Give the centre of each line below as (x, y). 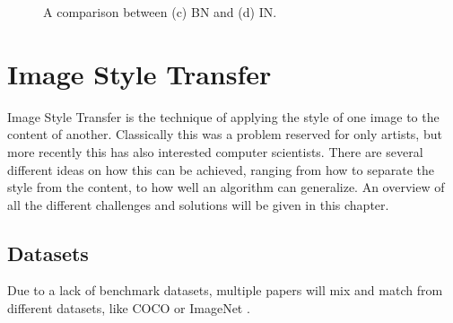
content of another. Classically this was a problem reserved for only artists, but (225, 134)
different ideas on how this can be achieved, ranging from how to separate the (221, 169)
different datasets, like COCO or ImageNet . (129, 308)
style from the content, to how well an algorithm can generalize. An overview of (226, 187)
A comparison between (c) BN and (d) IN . (160, 12)
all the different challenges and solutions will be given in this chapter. (198, 204)
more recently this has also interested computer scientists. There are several (215, 151)
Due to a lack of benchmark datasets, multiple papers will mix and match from (225, 290)
